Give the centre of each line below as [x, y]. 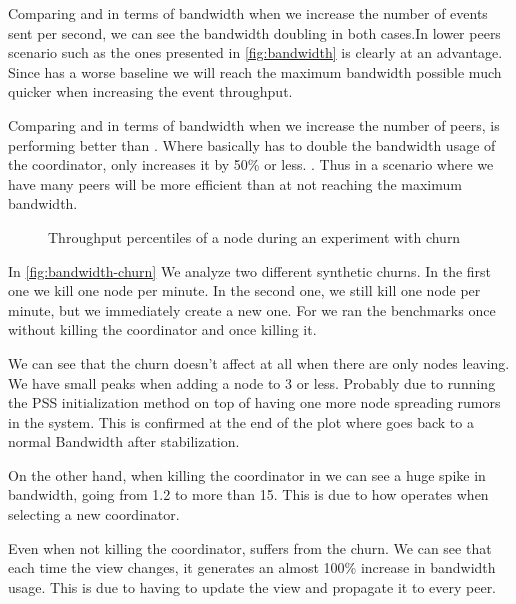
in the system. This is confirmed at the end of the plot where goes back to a [241, 421]
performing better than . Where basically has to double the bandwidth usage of [252, 144]
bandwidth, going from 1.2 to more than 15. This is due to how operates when [248, 494]
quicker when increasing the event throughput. [150, 91]
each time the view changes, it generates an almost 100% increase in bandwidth [252, 567]
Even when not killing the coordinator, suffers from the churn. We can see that [250, 547]
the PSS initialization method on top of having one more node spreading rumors [254, 402]
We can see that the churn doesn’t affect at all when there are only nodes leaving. [259, 362]
